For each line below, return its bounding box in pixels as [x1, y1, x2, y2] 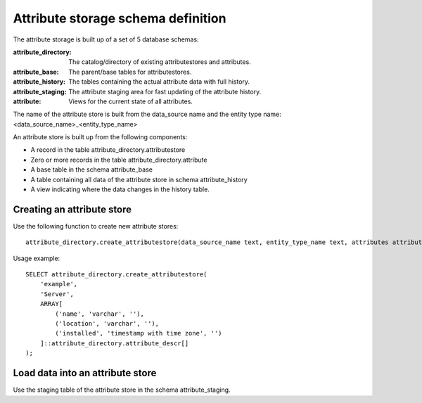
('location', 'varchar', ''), [55, 320, 160, 328]
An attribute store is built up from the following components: [13, 133, 188, 141]
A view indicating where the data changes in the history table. [30, 185, 210, 193]
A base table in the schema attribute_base [30, 165, 153, 174]
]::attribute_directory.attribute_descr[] [39, 339, 189, 347]
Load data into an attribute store [13, 367, 157, 379]
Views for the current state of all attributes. [68, 97, 193, 105]
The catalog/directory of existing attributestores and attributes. [68, 58, 251, 66]
